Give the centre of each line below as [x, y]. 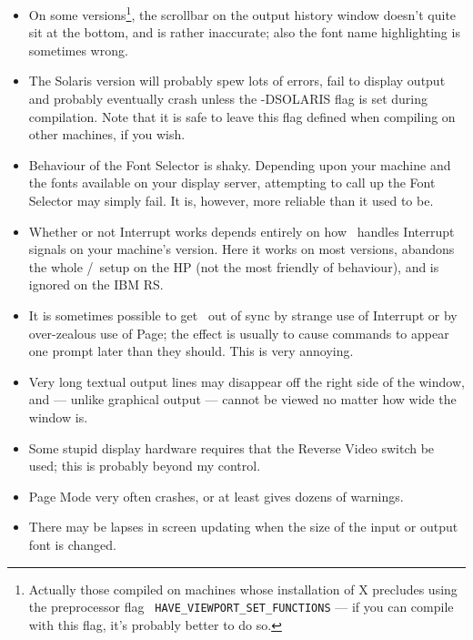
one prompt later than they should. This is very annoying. [191, 351]
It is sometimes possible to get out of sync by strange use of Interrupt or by [243, 315]
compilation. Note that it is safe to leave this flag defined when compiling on [242, 116]
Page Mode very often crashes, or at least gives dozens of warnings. [216, 496]
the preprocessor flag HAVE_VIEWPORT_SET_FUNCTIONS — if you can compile [241, 607]
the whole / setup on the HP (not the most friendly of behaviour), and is [234, 266]
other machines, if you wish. [107, 134]
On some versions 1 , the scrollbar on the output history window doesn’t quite [242, 13]
